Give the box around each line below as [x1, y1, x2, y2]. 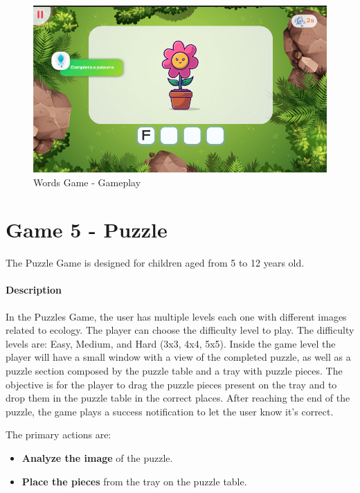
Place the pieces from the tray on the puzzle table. [21, 474, 247, 488]
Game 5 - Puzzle [6, 215, 168, 244]
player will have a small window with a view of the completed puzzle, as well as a [6, 350, 351, 364]
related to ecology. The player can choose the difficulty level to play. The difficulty [6, 323, 354, 337]
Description [6, 283, 62, 297]
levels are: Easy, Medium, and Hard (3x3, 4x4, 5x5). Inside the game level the [6, 336, 336, 350]
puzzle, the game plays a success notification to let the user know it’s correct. [6, 404, 334, 418]
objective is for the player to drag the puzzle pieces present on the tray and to [6, 377, 337, 391]
